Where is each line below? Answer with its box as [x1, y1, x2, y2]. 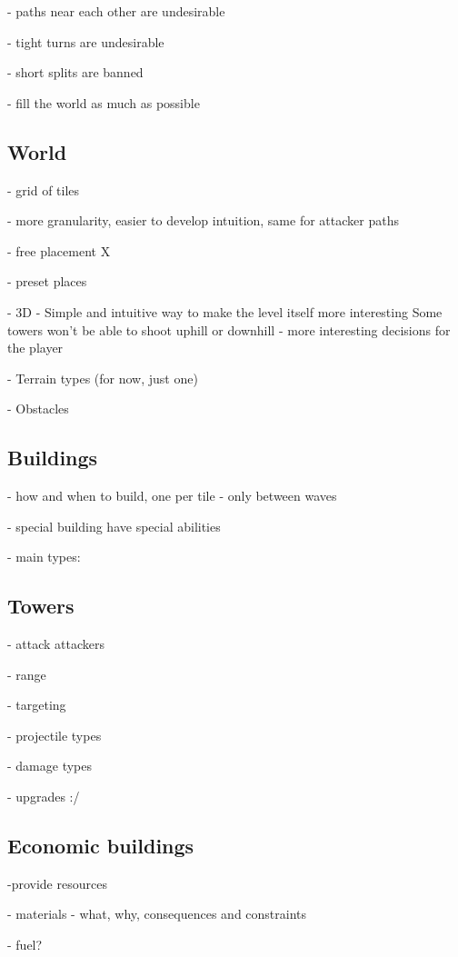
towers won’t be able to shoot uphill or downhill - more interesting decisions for [7, 320, 451, 339]
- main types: [7, 547, 81, 566]
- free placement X [7, 241, 111, 260]
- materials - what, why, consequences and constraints [7, 904, 307, 923]
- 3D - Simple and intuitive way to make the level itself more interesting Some [7, 302, 443, 321]
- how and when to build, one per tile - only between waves [7, 486, 337, 505]
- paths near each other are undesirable [7, 2, 225, 20]
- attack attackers [7, 634, 105, 653]
